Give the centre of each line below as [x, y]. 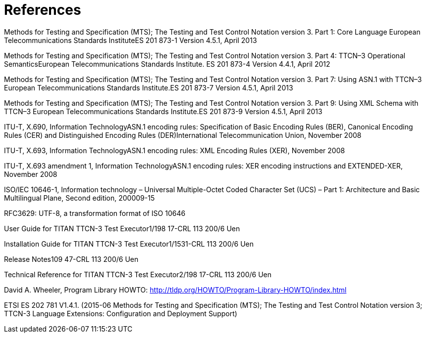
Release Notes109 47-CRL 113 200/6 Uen [71, 259]
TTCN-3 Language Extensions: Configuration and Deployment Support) [121, 313]
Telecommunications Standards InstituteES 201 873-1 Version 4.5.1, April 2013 [131, 40]
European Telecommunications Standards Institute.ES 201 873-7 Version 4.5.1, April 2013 [149, 87]
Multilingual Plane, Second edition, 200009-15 [80, 198]
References [43, 10]
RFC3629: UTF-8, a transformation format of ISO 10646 [95, 213]
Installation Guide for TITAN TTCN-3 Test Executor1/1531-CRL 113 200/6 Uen [129, 244]
